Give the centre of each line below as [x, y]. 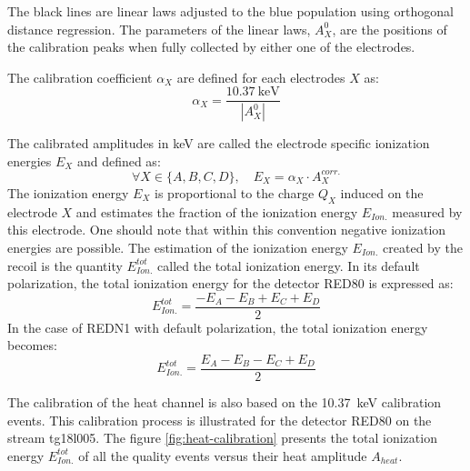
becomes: [32, 345]
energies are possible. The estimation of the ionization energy [178, 247]
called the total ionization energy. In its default [289, 265]
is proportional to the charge [235, 192]
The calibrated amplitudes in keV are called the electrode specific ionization [219, 143]
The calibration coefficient [80, 77]
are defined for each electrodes [261, 77]
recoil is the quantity [65, 265]
